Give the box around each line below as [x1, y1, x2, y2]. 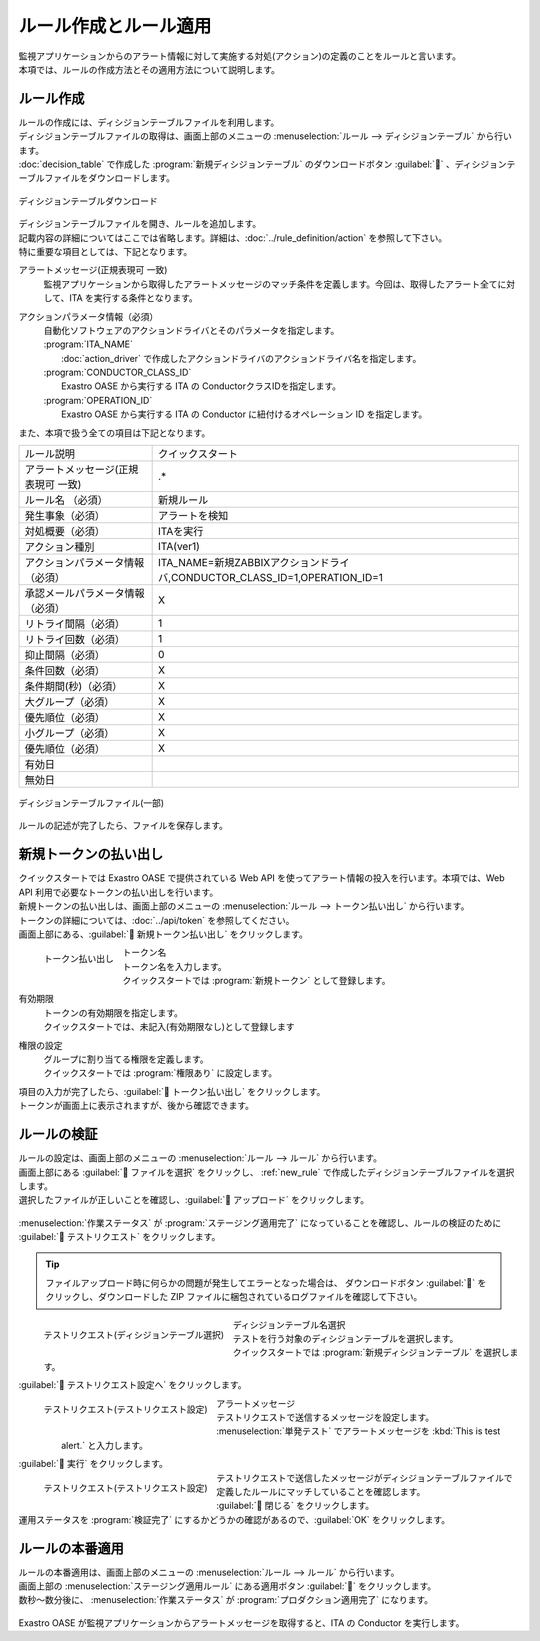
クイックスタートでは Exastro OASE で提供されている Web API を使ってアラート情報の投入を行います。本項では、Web [18, 872, 505, 884]
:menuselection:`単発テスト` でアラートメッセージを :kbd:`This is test [216, 1425, 501, 1437]
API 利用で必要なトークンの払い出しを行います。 [18, 886, 219, 898]
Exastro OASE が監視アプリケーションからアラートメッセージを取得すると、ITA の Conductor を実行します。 [18, 1616, 465, 1629]
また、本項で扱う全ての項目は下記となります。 [18, 426, 211, 439]
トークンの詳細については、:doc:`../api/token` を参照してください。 [18, 914, 295, 926]
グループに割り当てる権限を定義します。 [43, 1053, 209, 1065]
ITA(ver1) [158, 540, 200, 554]
